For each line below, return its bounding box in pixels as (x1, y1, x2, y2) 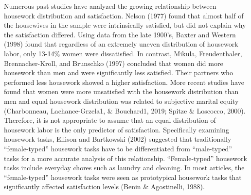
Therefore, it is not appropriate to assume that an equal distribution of (4, 115, 216, 125)
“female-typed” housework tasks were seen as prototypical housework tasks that (4, 172, 242, 182)
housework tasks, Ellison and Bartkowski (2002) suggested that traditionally (4, 134, 232, 144)
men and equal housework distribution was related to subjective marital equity (4, 96, 239, 106)
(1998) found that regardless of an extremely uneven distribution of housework (4, 39, 238, 49)
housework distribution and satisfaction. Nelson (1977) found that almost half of (4, 10, 244, 20)
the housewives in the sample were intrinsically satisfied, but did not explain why (4, 20, 246, 30)
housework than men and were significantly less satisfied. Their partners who (4, 67, 233, 78)
